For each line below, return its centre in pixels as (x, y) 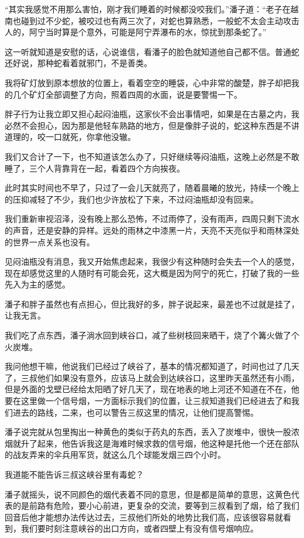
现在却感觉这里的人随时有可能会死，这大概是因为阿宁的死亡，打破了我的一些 (152, 273)
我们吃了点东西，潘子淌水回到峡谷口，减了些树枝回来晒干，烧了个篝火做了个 (152, 335)
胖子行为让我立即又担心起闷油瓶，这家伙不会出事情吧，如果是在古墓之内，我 (152, 114)
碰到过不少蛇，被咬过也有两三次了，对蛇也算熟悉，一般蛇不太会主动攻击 (160, 20)
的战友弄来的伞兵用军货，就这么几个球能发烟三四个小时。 (115, 455)
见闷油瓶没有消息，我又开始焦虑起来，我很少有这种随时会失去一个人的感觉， (152, 261)
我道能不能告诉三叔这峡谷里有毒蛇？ (74, 474)
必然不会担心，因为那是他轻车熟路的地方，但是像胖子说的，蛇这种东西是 (144, 125)
